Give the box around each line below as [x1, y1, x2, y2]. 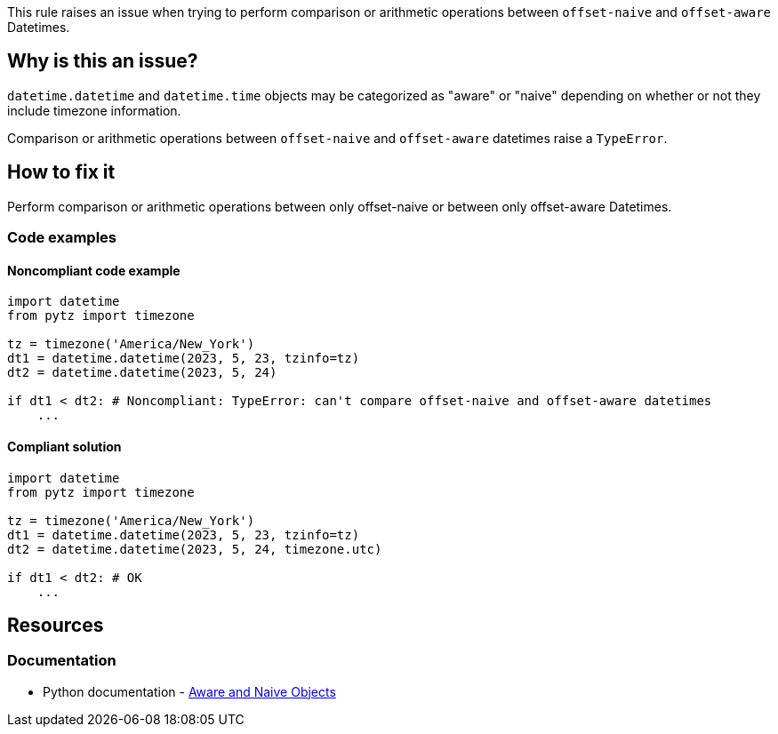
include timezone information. [7, 102, 181, 118]
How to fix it [7, 161, 116, 184]
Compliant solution [7, 438, 122, 454]
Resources [7, 613, 104, 636]
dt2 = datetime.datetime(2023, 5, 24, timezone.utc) [7, 541, 382, 556]
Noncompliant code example [7, 262, 180, 278]
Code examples [7, 228, 117, 247]
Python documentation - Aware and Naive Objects [43, 683, 336, 699]
